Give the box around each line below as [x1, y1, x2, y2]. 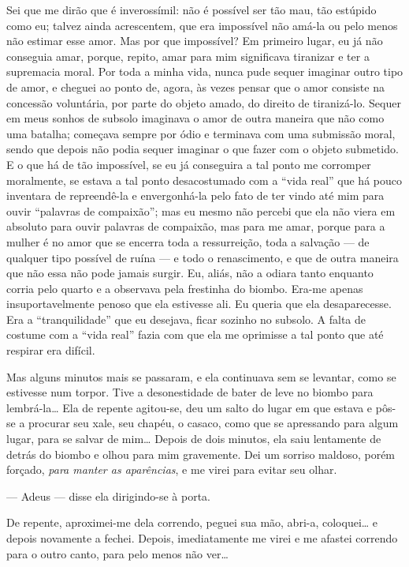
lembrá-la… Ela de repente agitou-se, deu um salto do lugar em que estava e [6, 399, 373, 415]
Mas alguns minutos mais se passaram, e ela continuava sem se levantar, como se [6, 368, 396, 385]
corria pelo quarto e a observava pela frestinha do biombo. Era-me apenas [6, 280, 363, 296]
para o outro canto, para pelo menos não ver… [6, 545, 229, 561]
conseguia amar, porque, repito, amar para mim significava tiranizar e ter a [6, 47, 370, 64]
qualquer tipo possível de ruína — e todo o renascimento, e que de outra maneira [6, 249, 399, 265]
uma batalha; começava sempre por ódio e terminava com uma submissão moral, [6, 125, 396, 141]
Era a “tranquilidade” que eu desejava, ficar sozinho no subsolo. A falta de [6, 310, 366, 327]
